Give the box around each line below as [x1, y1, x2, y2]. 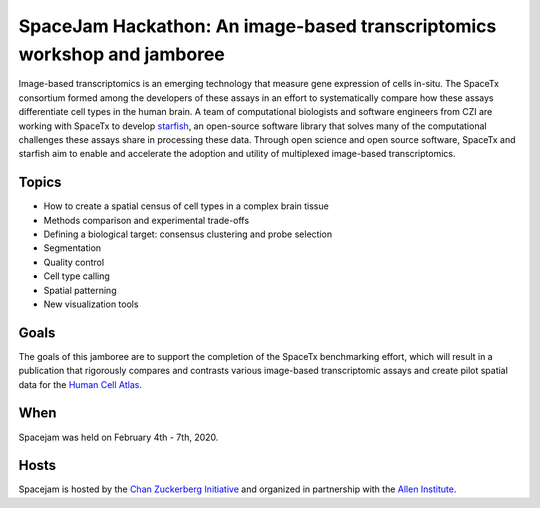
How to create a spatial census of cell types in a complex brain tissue [43, 200, 329, 212]
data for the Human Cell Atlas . [18, 378, 142, 390]
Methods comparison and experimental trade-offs [43, 214, 250, 226]
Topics [18, 174, 62, 191]
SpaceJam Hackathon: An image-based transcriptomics [18, 15, 497, 37]
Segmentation [43, 242, 102, 254]
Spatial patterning [43, 284, 117, 296]
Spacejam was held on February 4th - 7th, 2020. [18, 431, 219, 443]
